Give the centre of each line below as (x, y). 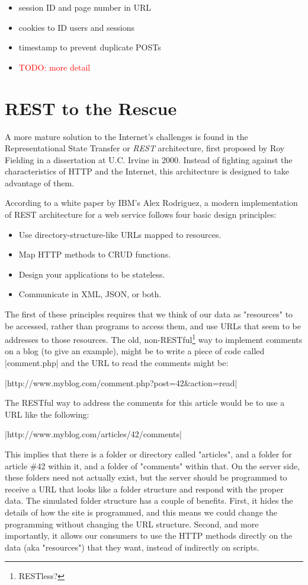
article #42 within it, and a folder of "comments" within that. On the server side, (153, 465)
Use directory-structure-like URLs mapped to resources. (120, 234)
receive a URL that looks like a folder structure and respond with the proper (144, 489)
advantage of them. (40, 182)
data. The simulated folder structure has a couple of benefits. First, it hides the (149, 500)
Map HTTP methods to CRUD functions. (95, 254)
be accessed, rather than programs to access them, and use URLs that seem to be (153, 325)
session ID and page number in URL (85, 7)
